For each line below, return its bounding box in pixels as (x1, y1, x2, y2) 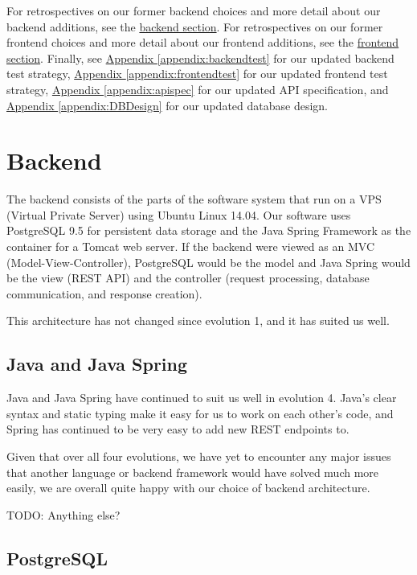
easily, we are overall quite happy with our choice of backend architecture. (6, 479, 370, 496)
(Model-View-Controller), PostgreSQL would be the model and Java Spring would (6, 253, 411, 270)
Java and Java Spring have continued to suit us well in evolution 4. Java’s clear (6, 389, 397, 406)
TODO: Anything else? (6, 506, 121, 523)
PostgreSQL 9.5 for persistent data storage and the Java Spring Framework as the (6, 222, 411, 239)
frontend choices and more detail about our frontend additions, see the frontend (6, 34, 399, 51)
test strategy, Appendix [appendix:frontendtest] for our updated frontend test (6, 65, 388, 82)
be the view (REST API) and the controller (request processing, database (6, 269, 370, 286)
